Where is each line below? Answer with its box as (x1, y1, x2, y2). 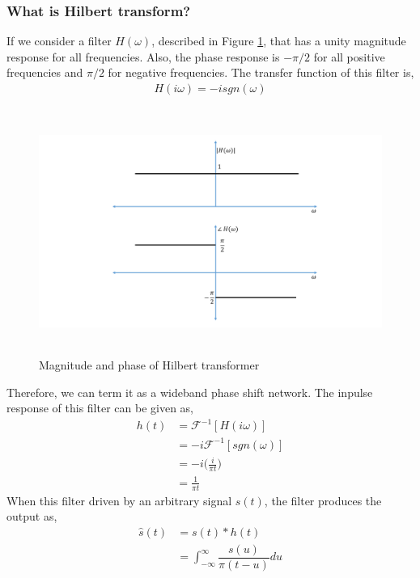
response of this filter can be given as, (6, 399, 193, 416)
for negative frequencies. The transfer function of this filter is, (108, 64, 414, 81)
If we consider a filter (6, 32, 112, 49)
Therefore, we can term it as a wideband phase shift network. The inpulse (6, 383, 373, 400)
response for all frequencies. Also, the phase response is (6, 48, 280, 65)
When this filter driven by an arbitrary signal (6, 492, 232, 508)
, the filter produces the (264, 492, 382, 508)
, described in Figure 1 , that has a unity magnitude (151, 32, 406, 49)
